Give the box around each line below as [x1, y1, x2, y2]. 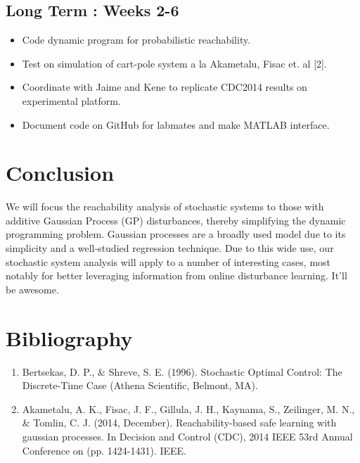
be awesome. [6, 281, 59, 296]
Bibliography [6, 323, 133, 352]
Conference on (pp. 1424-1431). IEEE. [22, 443, 186, 457]
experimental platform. [22, 93, 121, 108]
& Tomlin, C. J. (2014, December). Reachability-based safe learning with [22, 415, 337, 430]
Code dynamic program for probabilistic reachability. [22, 32, 251, 47]
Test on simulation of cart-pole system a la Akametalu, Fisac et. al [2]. [22, 56, 327, 70]
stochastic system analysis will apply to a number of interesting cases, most [6, 254, 331, 269]
